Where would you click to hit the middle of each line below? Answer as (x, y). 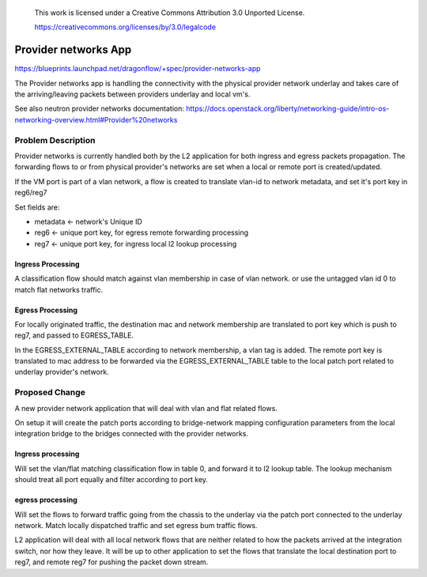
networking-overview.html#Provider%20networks (96, 119)
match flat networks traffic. (59, 289)
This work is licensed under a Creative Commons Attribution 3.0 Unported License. (170, 13)
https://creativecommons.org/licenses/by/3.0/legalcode (125, 27)
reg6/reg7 (31, 193)
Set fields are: (37, 207)
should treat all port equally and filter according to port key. (111, 480)
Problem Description (55, 140)
